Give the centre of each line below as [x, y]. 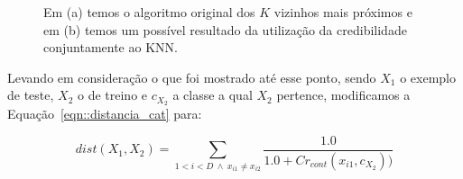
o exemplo [428, 77]
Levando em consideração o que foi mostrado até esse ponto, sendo [192, 77]
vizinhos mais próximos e [343, 12]
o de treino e [113, 95]
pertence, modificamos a [343, 95]
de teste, [31, 95]
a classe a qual [213, 95]
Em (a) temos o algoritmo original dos [149, 12]
